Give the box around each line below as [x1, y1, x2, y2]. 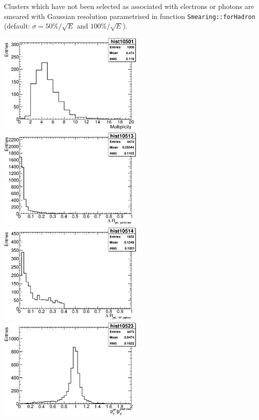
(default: [4, 20, 30, 31]
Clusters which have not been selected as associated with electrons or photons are [4, 1, 254, 11]
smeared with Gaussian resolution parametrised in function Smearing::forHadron [4, 10, 255, 21]
